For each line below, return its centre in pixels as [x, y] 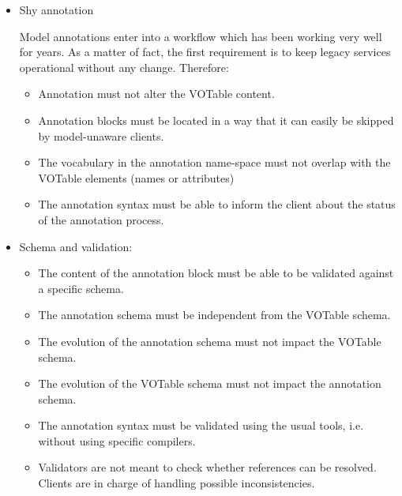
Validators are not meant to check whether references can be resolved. [207, 467]
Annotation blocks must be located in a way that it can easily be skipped [216, 120]
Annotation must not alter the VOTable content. [156, 94]
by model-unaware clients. [101, 135]
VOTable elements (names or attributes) [136, 177]
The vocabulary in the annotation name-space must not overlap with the [214, 162]
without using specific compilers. [117, 440]
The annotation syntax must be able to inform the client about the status [217, 204]
